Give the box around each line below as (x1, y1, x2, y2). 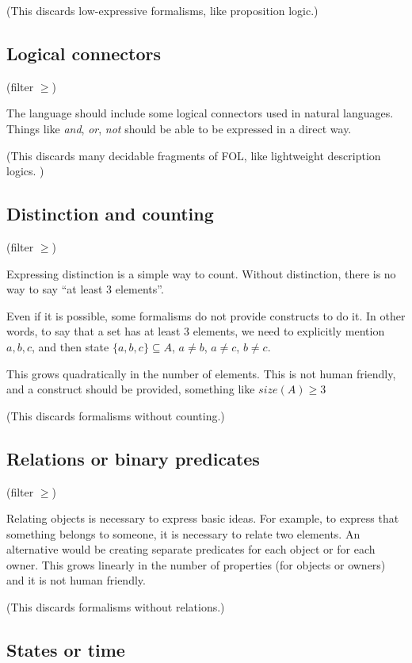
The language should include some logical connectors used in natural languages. (6, 105, 394, 121)
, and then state (31, 338, 109, 354)
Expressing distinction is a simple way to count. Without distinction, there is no (6, 265, 396, 282)
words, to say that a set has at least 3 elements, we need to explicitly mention (6, 323, 385, 339)
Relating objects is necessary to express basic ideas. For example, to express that (6, 510, 399, 527)
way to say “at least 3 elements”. (6, 281, 164, 297)
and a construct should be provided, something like (6, 381, 255, 397)
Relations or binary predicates (6, 446, 260, 470)
